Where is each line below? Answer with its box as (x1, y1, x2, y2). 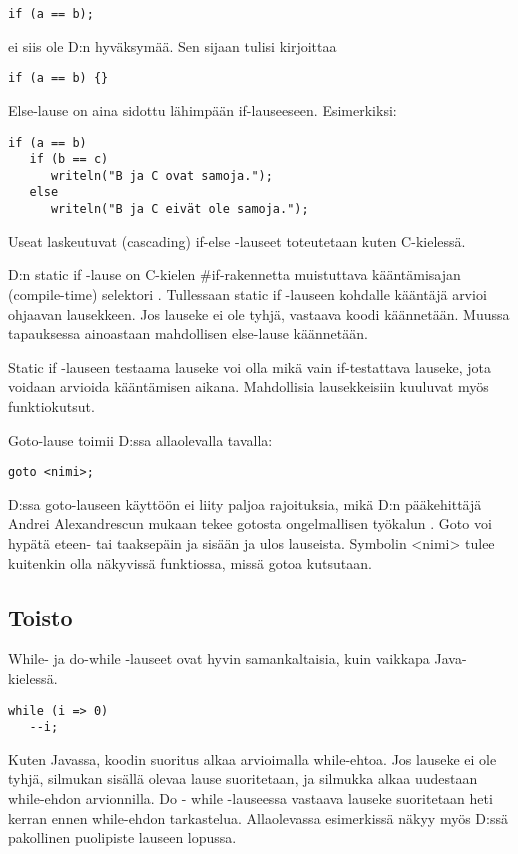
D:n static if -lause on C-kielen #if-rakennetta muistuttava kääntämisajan (8, 264, 461, 285)
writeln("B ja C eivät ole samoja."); (50, 202, 309, 217)
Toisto (8, 601, 73, 632)
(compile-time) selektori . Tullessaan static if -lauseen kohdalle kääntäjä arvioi (8, 283, 487, 304)
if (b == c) (29, 152, 109, 167)
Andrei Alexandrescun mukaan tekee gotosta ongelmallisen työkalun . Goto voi (8, 513, 492, 534)
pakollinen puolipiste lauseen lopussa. (8, 827, 237, 848)
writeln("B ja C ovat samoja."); (50, 168, 273, 183)
